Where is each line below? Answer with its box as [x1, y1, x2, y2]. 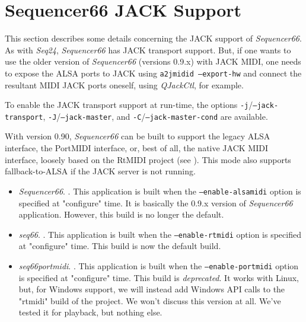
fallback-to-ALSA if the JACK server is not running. [5, 165, 196, 177]
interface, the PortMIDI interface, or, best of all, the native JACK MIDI [5, 142, 268, 154]
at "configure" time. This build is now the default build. [18, 240, 221, 252]
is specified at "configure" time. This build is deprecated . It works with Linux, [18, 271, 299, 283]
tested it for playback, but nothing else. [18, 306, 162, 318]
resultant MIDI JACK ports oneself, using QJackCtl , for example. [5, 78, 244, 91]
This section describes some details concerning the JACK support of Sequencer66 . [5, 32, 302, 44]
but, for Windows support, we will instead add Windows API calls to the [18, 283, 285, 295]
